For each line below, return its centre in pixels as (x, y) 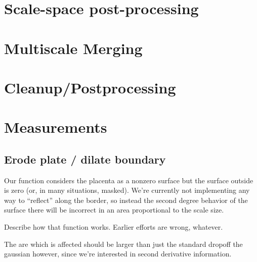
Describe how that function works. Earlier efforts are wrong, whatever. (114, 227)
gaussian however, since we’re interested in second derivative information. (118, 254)
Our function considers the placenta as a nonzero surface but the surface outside (129, 180)
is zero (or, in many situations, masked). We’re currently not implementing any (127, 190)
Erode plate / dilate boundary (85, 159)
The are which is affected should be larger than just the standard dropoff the (123, 244)
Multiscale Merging (73, 48)
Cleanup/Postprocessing (90, 87)
